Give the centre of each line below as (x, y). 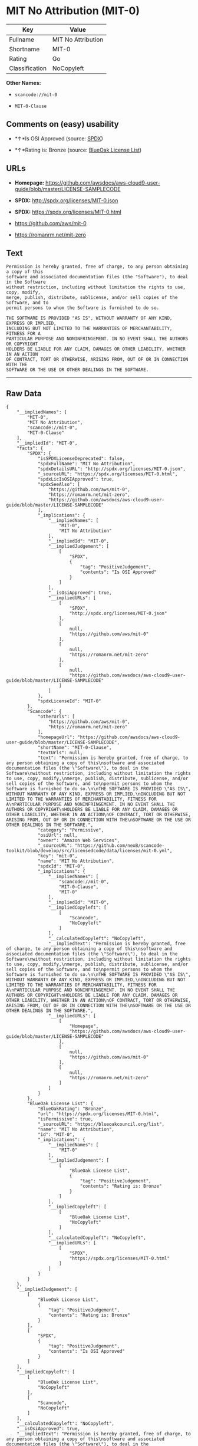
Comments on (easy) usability (62, 124)
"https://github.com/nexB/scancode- (120, 846)
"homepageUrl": (56, 737)
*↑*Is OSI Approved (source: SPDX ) (59, 138)
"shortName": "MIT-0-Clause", (75, 748)
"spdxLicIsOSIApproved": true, (76, 479)
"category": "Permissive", (71, 830)
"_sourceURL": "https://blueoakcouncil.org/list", (101, 1125)
